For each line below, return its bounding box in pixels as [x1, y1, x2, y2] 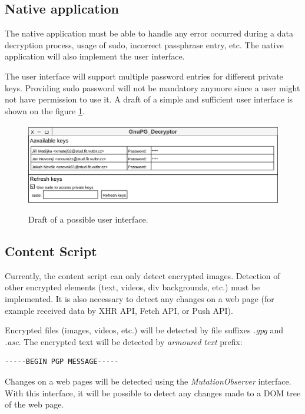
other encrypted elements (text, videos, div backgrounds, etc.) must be [5, 281, 260, 293]
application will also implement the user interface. [5, 50, 185, 62]
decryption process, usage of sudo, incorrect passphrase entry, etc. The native [5, 38, 284, 51]
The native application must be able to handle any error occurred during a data [5, 27, 293, 39]
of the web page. [5, 398, 64, 410]
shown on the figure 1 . [5, 104, 85, 117]
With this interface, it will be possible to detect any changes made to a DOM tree [5, 386, 301, 399]
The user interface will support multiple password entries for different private [5, 69, 283, 82]
